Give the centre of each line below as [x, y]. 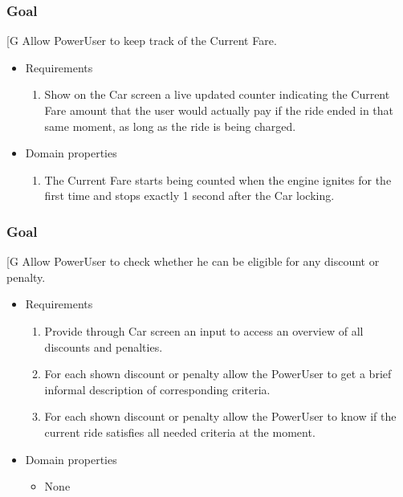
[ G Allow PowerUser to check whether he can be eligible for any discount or [193, 261]
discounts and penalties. [104, 346]
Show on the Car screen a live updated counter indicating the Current [217, 94]
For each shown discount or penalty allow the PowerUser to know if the [220, 416]
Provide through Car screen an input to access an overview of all [204, 330]
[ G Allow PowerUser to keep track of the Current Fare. [142, 41]
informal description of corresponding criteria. [157, 389]
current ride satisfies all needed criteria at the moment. [180, 432]
